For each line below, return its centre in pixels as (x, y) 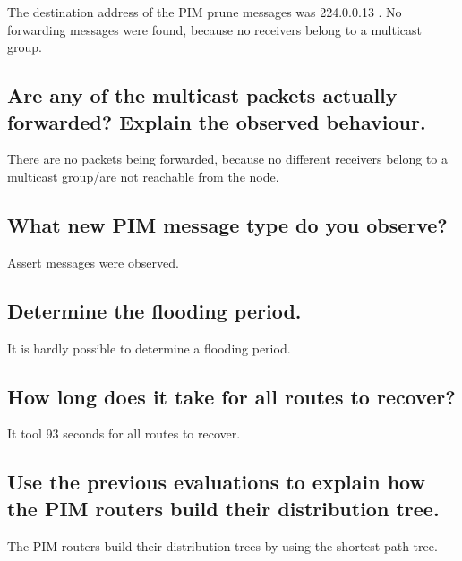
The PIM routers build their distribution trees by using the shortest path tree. (222, 545)
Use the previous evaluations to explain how (216, 482)
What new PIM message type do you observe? (227, 224)
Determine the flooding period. (154, 310)
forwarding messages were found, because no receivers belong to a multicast (214, 29)
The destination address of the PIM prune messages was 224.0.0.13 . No (205, 12)
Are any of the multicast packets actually (202, 95)
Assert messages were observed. (93, 262)
